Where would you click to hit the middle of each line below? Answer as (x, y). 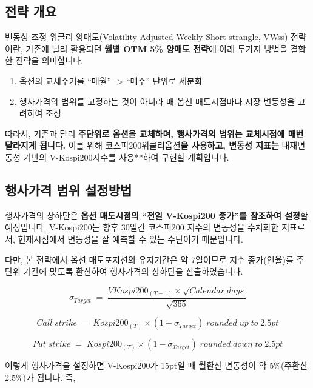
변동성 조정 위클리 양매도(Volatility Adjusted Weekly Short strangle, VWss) (146, 37)
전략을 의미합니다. (49, 60)
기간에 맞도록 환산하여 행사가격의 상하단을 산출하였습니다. (133, 271)
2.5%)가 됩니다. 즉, (40, 377)
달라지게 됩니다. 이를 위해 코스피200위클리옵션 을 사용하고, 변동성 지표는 (142, 145)
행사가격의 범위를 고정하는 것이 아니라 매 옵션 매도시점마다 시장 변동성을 (157, 101)
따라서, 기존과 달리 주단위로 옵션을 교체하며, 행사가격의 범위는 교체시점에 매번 (154, 133)
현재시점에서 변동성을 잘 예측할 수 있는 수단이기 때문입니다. (130, 239)
